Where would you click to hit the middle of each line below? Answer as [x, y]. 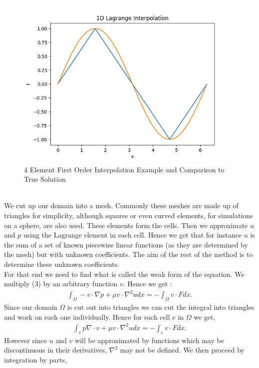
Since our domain [31, 307]
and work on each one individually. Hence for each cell [87, 316]
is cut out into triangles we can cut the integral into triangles [161, 307]
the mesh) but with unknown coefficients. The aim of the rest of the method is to [129, 254]
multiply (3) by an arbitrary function [61, 284]
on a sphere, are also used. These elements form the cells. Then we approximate [126, 225]
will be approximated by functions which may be [149, 340]
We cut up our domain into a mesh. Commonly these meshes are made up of [121, 205]
